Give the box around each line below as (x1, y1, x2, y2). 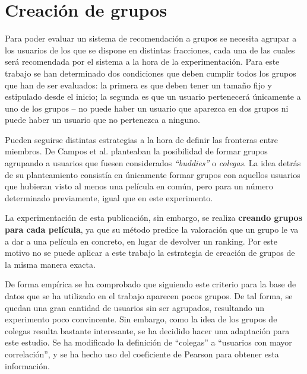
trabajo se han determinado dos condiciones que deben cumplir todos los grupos (5, 66, 296, 79)
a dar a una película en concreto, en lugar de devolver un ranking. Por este (5, 234, 278, 247)
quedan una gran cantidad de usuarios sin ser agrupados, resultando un (5, 301, 265, 313)
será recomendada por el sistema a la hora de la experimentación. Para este (5, 55, 280, 68)
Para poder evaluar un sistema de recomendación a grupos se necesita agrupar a (5, 32, 297, 45)
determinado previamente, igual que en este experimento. (5, 191, 213, 204)
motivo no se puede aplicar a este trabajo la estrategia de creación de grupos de (5, 246, 295, 259)
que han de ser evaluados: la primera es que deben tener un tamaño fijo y (5, 78, 272, 91)
